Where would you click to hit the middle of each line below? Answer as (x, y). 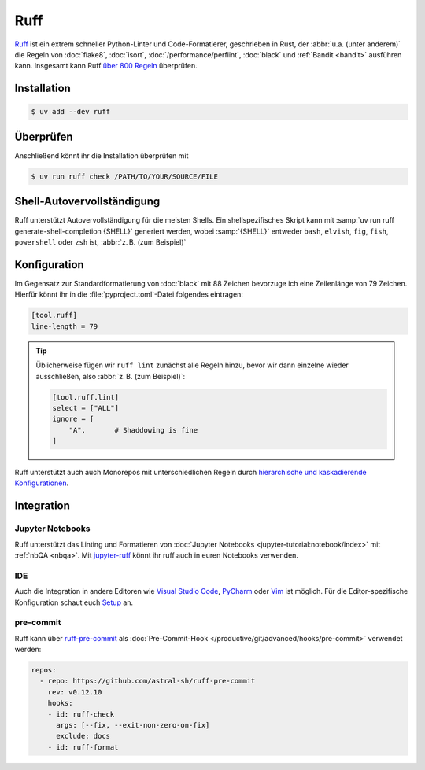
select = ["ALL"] (86, 408)
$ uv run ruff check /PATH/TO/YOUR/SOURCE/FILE (124, 176)
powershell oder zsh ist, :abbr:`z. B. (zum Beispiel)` (100, 242)
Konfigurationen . (42, 483)
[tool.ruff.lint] (86, 397)
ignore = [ (73, 419)
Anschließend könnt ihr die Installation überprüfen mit (102, 155)
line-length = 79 (65, 326)
